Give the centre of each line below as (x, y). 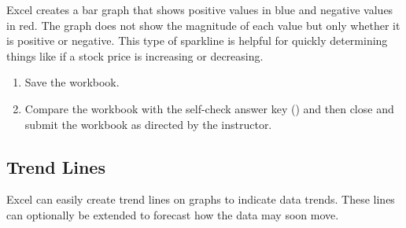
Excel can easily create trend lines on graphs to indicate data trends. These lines (201, 199)
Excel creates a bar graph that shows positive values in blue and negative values (200, 9)
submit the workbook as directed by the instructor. (148, 124)
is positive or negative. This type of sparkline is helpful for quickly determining (197, 40)
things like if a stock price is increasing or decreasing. (135, 55)
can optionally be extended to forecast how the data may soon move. (173, 214)
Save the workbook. (72, 82)
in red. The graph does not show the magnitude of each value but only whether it (203, 25)
